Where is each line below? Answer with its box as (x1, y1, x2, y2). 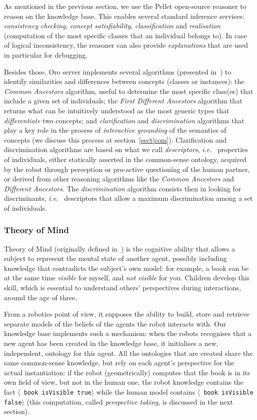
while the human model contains (96, 387, 195, 397)
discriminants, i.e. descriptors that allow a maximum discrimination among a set (4, 193, 253, 203)
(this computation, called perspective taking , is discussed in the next (26, 396, 233, 407)
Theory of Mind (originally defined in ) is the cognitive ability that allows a (4, 243, 235, 253)
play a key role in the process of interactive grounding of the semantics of (4, 125, 227, 135)
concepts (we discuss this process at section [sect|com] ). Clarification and (4, 134, 227, 145)
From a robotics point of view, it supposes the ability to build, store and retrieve (4, 309, 250, 319)
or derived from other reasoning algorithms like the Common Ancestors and (4, 173, 234, 184)
